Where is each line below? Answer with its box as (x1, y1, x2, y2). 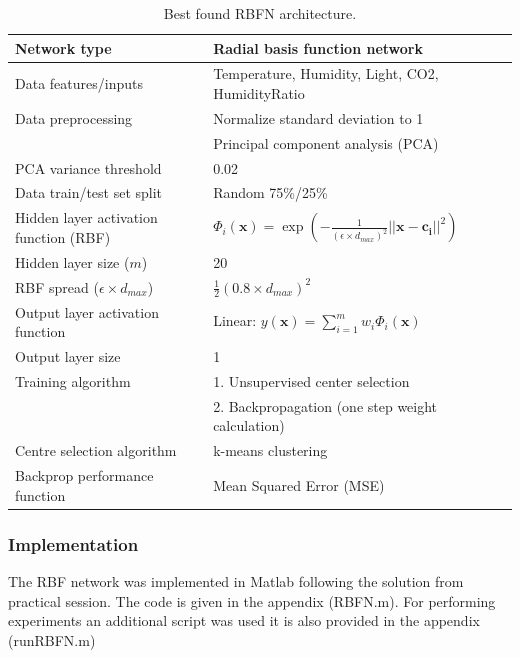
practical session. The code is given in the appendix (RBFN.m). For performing (8, 590, 496, 611)
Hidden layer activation (15, 207, 158, 228)
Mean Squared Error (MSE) (213, 474, 385, 495)
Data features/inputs (15, 73, 143, 94)
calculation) (213, 415, 285, 436)
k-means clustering (213, 440, 328, 461)
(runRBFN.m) (8, 629, 96, 650)
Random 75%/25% (213, 182, 328, 203)
